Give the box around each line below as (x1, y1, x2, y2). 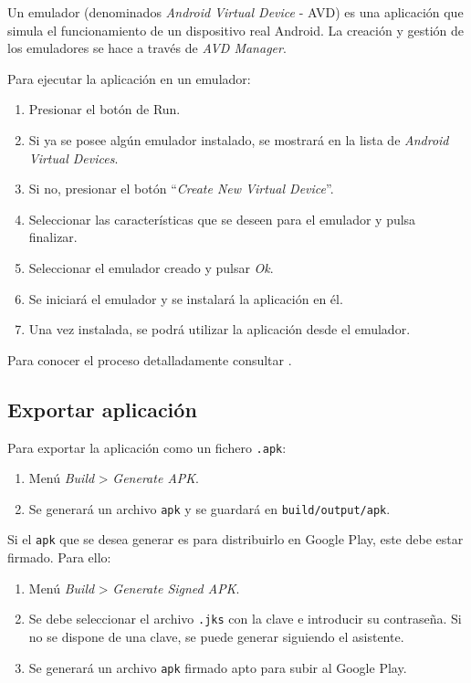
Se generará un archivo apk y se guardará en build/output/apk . (28, 499, 391, 518)
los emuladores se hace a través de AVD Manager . (7, 38, 287, 58)
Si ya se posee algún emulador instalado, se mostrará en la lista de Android (28, 130, 449, 149)
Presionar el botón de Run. (28, 100, 181, 119)
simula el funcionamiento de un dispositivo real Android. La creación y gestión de (7, 20, 464, 39)
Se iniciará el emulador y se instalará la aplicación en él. (28, 289, 343, 308)
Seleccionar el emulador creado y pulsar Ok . (28, 257, 274, 277)
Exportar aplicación (7, 394, 197, 423)
